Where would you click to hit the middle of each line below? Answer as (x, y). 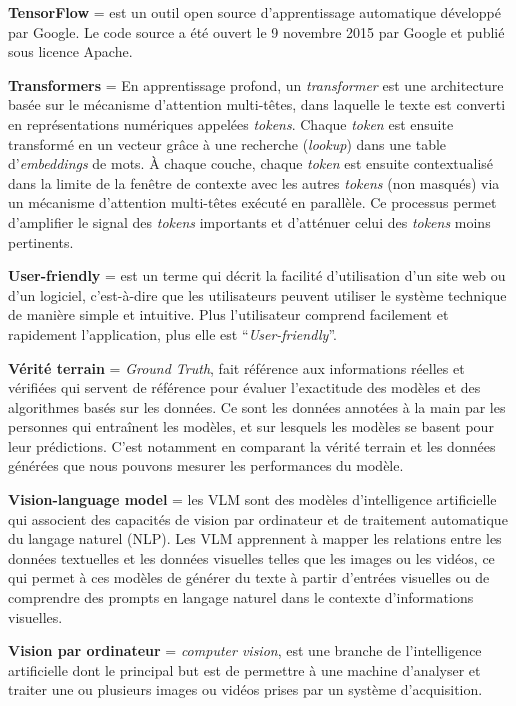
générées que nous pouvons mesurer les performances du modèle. (206, 465)
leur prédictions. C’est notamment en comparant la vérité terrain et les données (252, 445)
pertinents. (41, 241)
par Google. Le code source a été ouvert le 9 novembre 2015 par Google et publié (256, 31)
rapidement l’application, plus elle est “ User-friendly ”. (172, 333)
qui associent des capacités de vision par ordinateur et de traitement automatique (258, 518)
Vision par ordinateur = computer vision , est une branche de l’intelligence (245, 650)
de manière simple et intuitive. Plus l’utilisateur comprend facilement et (228, 314)
